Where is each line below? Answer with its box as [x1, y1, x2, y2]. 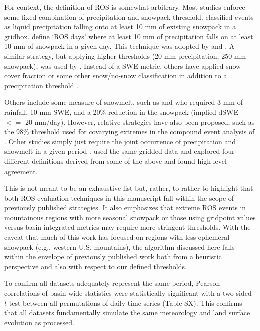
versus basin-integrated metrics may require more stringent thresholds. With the [4, 222, 251, 232]
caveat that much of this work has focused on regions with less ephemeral [4, 232, 230, 242]
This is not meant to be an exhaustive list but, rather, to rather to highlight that [4, 183, 253, 193]
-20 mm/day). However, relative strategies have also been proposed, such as [23, 116, 255, 127]
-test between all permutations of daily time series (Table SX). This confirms [7, 297, 242, 308]
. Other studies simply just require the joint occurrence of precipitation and [4, 136, 236, 146]
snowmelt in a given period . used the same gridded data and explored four [4, 146, 235, 156]
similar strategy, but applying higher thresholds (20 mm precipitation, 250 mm [4, 50, 246, 61]
